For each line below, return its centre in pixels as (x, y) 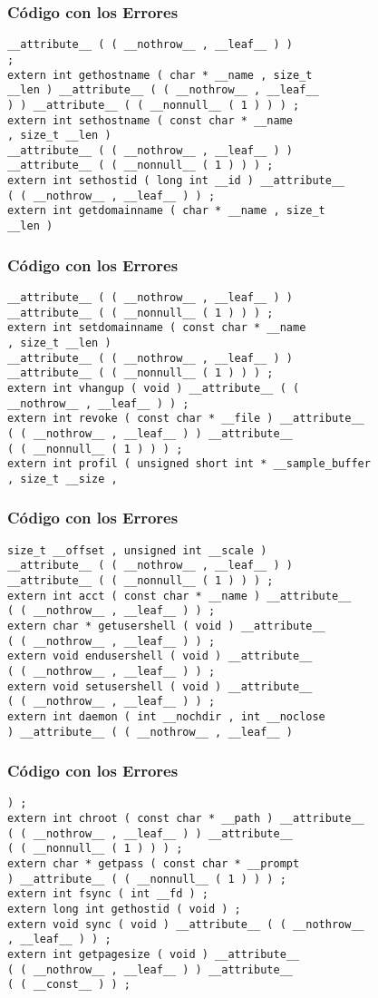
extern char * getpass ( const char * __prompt (154, 864)
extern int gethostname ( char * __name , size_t (160, 75)
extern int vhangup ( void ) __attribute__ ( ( (154, 388)
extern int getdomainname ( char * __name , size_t (166, 211)
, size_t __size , (63, 479)
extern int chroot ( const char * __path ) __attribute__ (186, 819)
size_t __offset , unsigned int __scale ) (137, 550)
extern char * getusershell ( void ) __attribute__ (166, 626)
